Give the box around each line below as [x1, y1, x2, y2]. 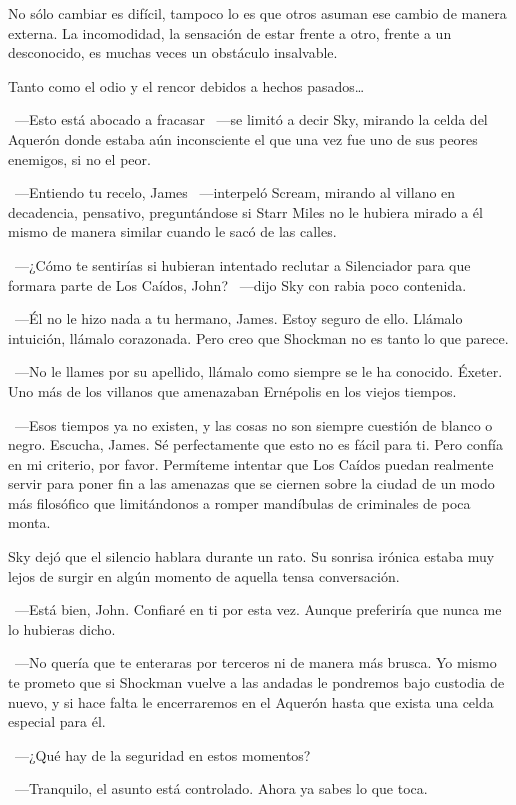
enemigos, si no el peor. [8, 148, 151, 169]
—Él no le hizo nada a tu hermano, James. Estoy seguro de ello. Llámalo [14, 308, 463, 329]
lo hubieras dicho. [8, 618, 116, 639]
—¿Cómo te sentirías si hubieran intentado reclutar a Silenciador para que [14, 254, 471, 275]
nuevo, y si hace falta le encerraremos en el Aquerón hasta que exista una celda [8, 691, 494, 712]
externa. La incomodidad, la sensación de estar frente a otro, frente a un [8, 22, 452, 43]
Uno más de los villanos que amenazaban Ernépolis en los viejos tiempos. [8, 380, 457, 401]
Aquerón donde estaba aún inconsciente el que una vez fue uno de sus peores [8, 128, 478, 149]
